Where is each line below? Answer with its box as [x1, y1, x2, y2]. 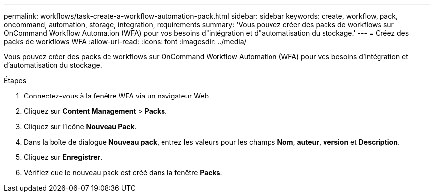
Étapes [4, 76, 27, 85]
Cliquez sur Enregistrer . [24, 153, 103, 161]
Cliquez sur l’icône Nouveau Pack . [24, 122, 137, 131]
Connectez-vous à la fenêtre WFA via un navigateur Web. [24, 92, 211, 100]
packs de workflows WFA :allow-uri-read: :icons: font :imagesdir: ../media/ [4, 37, 247, 46]
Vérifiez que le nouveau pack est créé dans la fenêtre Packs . [24, 168, 222, 177]
